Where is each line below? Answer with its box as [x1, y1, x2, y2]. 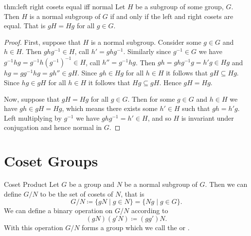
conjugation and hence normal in [4, 122, 102, 132]
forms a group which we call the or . [82, 222, 190, 232]
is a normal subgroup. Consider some [90, 36, 201, 47]
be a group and [69, 179, 115, 189]
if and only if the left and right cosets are [110, 11, 233, 21]
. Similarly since [123, 46, 171, 56]
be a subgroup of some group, [135, 1, 224, 11]
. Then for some [127, 93, 175, 104]
